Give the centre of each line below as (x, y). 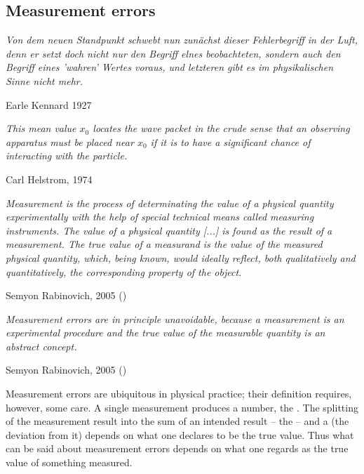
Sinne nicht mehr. (45, 80)
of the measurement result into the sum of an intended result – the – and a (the (177, 421)
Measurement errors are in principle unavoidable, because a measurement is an (175, 318)
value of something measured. (69, 462)
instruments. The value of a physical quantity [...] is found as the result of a (169, 230)
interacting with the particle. (67, 156)
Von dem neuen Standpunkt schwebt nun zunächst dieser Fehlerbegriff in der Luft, (182, 40)
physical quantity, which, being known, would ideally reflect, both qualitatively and (181, 257)
